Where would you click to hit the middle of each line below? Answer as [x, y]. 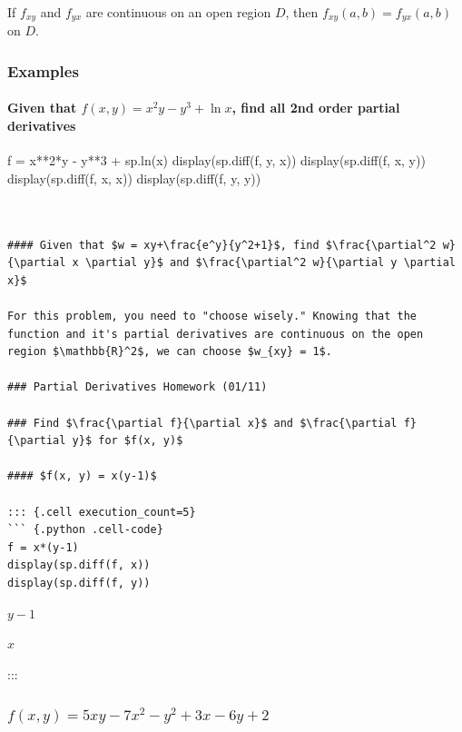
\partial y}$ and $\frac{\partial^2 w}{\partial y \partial [270, 263]
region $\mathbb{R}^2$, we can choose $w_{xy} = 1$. [170, 352]
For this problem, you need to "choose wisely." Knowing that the [212, 317]
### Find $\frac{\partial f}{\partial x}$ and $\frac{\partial [202, 423]
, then [302, 12]
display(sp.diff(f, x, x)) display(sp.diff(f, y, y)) [134, 178]
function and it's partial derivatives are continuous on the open [216, 334]
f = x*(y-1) [43, 547]
